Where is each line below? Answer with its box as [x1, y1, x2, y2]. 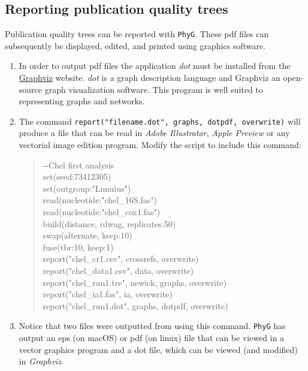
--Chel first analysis [43, 158, 114, 171]
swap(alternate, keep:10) [43, 229, 132, 242]
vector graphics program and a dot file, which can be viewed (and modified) [19, 343, 298, 355]
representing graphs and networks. [19, 95, 145, 107]
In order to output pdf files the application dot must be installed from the [19, 59, 291, 72]
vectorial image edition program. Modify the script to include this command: [19, 138, 301, 151]
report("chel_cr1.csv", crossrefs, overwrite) [43, 252, 199, 265]
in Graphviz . [19, 355, 64, 367]
